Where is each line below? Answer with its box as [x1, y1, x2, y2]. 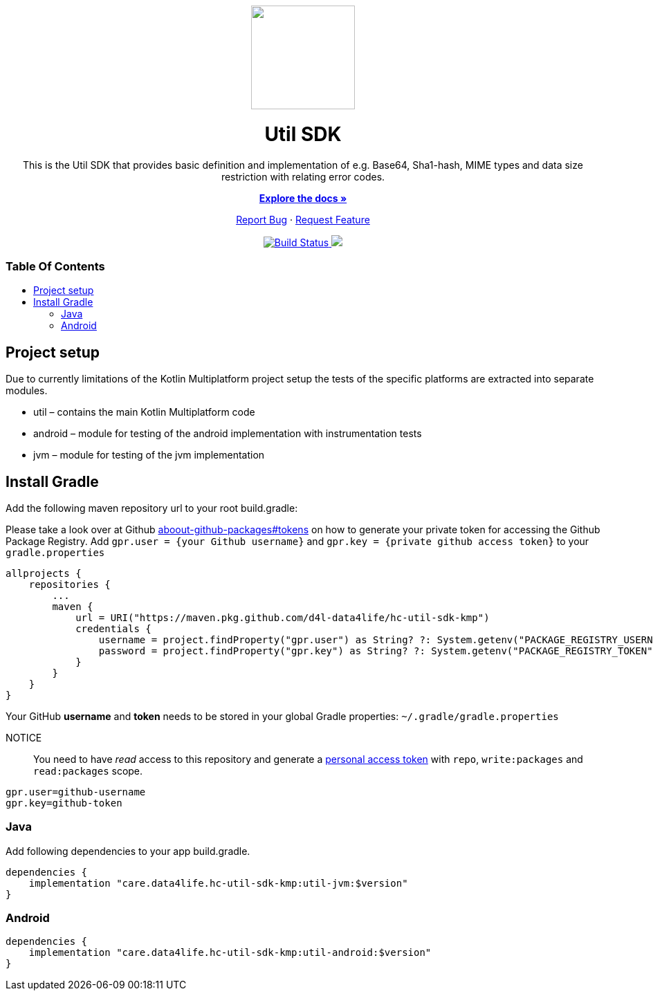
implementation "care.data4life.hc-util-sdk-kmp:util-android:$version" [28, 947, 432, 959]
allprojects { [6, 567, 82, 579]
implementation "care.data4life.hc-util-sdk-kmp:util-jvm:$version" [28, 877, 408, 889]
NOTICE [6, 731, 42, 744]
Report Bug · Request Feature [236, 213, 370, 225]
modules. [6, 385, 48, 397]
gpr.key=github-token [6, 797, 122, 809]
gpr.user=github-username [6, 786, 146, 797]
